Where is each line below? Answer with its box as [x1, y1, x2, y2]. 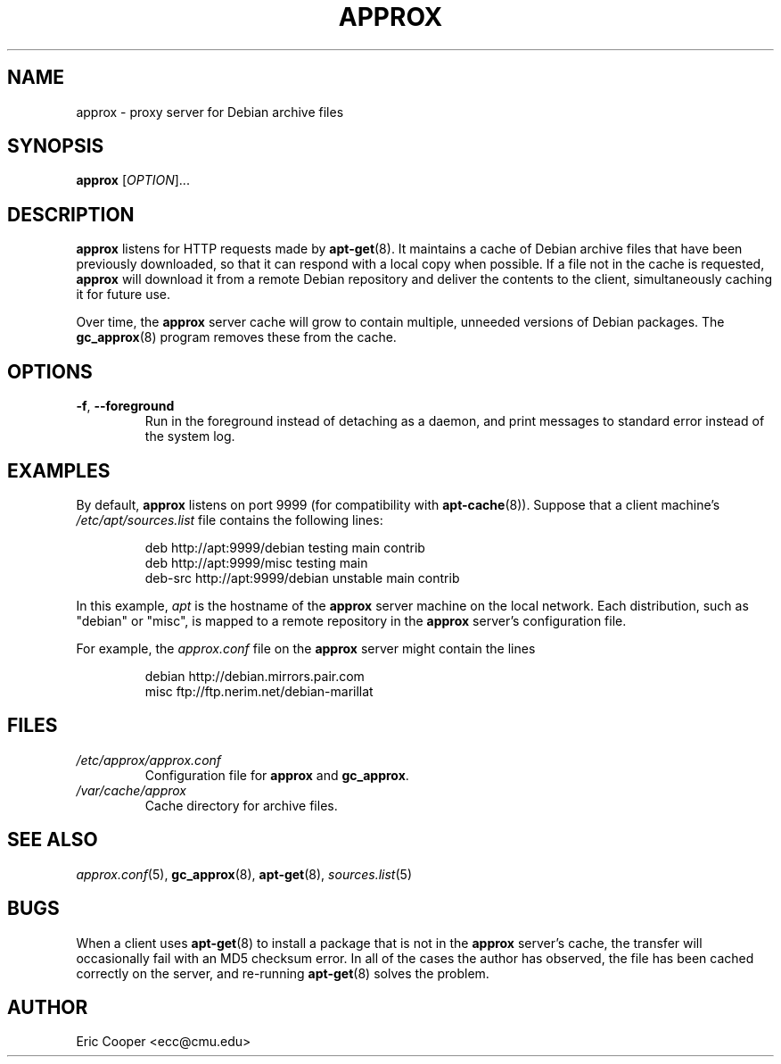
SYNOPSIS [7, 135, 104, 158]
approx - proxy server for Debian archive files [76, 104, 344, 120]
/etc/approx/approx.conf [76, 752, 222, 768]
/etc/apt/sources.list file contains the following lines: [76, 511, 383, 528]
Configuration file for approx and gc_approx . [144, 767, 409, 783]
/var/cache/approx [76, 782, 186, 798]
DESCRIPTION [7, 203, 135, 226]
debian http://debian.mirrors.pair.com [144, 668, 365, 684]
